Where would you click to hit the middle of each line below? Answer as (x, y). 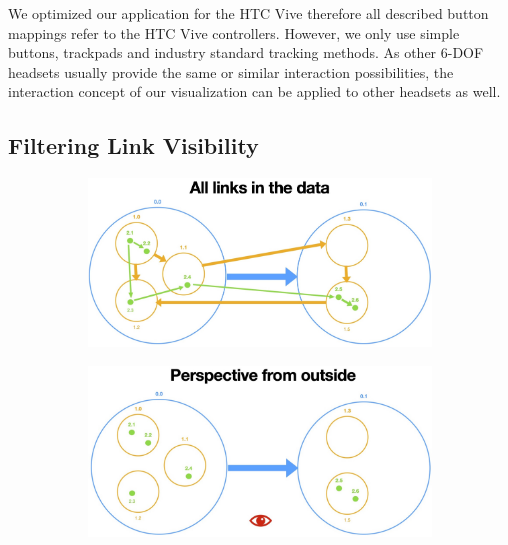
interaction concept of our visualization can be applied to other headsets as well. (254, 91)
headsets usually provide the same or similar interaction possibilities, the (231, 71)
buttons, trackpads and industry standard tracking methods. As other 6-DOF (246, 52)
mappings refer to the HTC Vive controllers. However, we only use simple (234, 32)
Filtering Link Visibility (133, 145)
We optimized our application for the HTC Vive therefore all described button (248, 13)
